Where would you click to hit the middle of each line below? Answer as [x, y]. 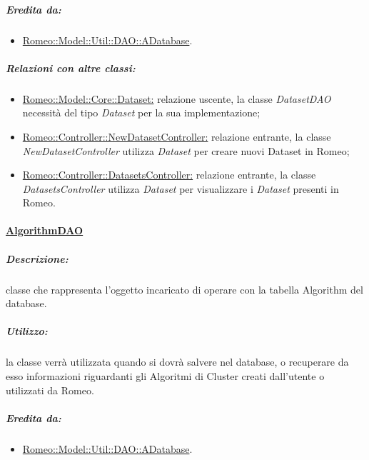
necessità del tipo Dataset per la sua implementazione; [141, 112]
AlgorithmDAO [45, 230]
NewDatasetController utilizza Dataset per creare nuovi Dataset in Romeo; [186, 150]
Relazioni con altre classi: [71, 67]
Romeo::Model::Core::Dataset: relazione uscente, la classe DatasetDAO [177, 98]
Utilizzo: [27, 331]
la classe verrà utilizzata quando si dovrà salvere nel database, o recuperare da [177, 362]
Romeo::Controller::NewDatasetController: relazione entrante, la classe [177, 136]
